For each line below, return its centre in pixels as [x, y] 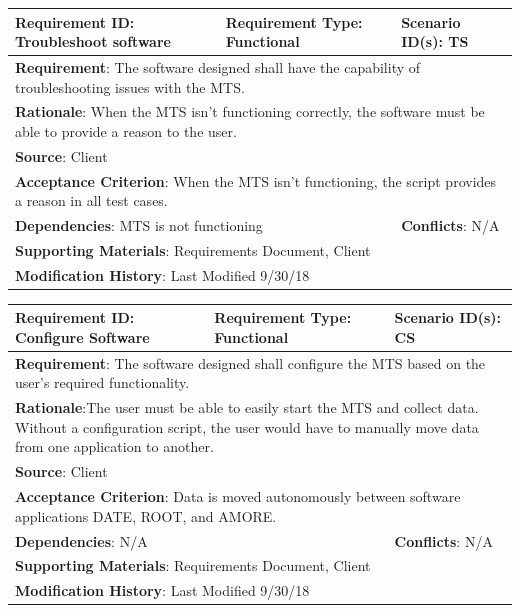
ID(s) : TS [435, 41]
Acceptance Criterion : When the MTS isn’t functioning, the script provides [256, 180]
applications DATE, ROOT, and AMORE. [146, 515]
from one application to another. [114, 446]
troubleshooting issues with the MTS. [130, 86]
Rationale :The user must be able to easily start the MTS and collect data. [247, 407]
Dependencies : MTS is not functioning [139, 225]
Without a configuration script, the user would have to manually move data [247, 426]
